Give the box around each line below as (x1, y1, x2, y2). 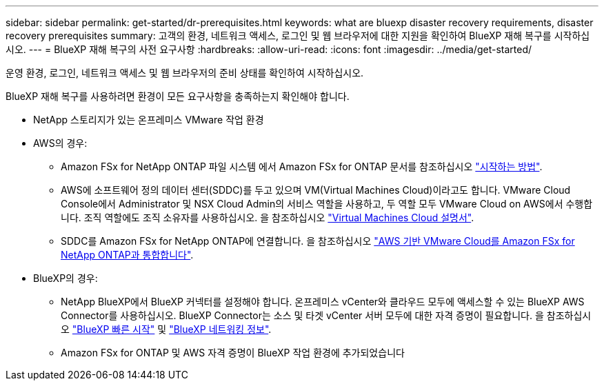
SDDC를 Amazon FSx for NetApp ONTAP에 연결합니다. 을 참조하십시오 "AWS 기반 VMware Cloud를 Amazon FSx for (61, 235, 575, 247)
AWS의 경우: (33, 137, 88, 149)
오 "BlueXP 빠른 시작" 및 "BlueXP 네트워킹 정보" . (61, 323, 272, 335)
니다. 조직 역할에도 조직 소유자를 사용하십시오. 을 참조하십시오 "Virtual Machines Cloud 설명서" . (61, 212, 474, 223)
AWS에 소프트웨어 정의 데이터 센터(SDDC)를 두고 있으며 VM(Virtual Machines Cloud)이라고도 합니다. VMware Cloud (61, 184, 571, 196)
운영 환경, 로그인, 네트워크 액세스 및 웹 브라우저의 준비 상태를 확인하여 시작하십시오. (6, 67, 364, 79)
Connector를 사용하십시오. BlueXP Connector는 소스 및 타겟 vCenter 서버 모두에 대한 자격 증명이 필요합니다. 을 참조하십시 (61, 309, 592, 321)
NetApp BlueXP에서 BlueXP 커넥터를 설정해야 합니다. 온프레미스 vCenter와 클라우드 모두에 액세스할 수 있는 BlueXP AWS (61, 296, 585, 307)
